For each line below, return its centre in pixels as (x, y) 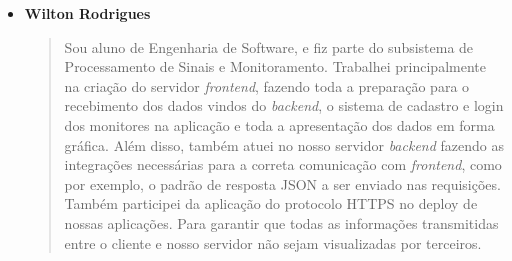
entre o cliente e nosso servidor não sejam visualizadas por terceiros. (273, 242)
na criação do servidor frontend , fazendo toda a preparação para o (267, 85)
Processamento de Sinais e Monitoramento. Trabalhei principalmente (275, 66)
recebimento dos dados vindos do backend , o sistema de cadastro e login (284, 105)
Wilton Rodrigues (87, 13)
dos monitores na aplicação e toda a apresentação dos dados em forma (279, 124)
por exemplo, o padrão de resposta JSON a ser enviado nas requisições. (282, 183)
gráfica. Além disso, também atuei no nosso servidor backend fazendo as (284, 144)
